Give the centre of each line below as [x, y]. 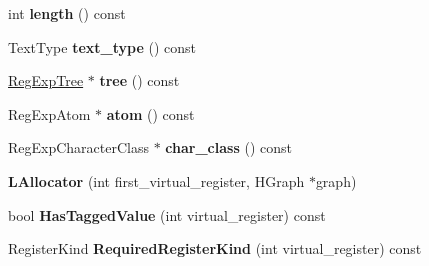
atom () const [150, 113]
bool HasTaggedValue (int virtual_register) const [167, 214]
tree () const [139, 80]
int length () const [67, 13]
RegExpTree [46, 80]
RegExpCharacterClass [79, 147]
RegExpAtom [49, 113]
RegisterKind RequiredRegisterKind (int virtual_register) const [215, 248]
